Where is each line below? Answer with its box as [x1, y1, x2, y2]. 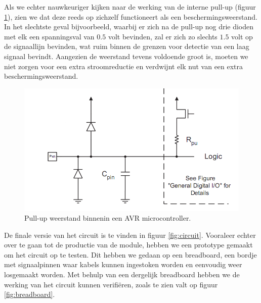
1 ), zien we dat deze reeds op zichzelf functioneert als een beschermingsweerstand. [4, 11, 257, 22]
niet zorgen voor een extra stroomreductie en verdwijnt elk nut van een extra [4, 61, 243, 71]
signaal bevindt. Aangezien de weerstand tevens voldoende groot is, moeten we [4, 50, 248, 61]
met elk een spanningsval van [4, 31, 95, 41]
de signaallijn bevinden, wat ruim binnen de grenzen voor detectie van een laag [4, 41, 249, 52]
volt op [231, 31, 253, 41]
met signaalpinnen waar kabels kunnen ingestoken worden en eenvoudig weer [4, 259, 242, 270]
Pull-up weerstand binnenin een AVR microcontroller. [24, 213, 191, 223]
